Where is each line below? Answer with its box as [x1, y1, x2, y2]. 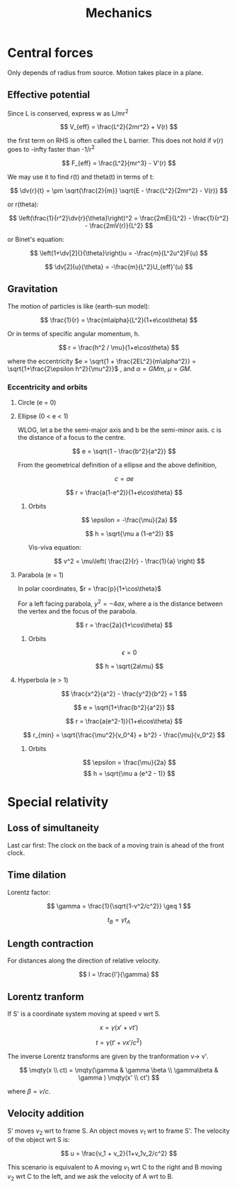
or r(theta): [7, 200, 39, 209]
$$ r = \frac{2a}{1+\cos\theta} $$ [75, 621, 173, 629]
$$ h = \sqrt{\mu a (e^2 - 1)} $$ [83, 769, 175, 777]
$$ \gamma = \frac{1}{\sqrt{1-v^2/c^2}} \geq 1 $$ [46, 901, 191, 910]
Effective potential [7, 89, 91, 101]
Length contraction [7, 938, 94, 950]
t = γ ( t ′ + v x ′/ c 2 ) [95, 1037, 143, 1047]
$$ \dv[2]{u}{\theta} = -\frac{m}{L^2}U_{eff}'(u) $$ [45, 262, 193, 271]
